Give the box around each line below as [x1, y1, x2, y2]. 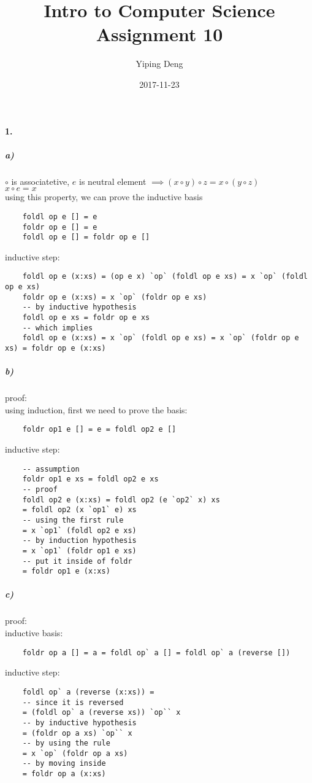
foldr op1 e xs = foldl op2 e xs [22, 475, 159, 484]
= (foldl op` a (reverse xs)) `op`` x [22, 708, 181, 717]
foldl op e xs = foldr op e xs [22, 313, 150, 322]
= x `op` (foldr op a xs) [22, 749, 128, 758]
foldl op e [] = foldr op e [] [22, 233, 150, 242]
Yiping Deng [135, 57, 183, 70]
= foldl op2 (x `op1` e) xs [22, 505, 137, 515]
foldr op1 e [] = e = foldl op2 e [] [22, 425, 177, 434]
